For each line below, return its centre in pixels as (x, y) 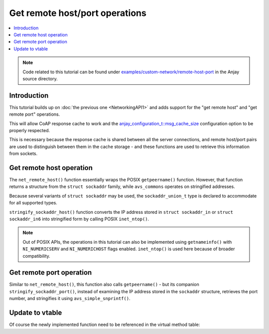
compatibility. (37, 256)
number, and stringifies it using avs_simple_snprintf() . (70, 299)
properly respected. (30, 130)
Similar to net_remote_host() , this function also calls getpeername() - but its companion (104, 285)
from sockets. (23, 154)
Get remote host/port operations (78, 13)
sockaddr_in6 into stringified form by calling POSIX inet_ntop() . (79, 219)
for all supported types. (33, 203)
